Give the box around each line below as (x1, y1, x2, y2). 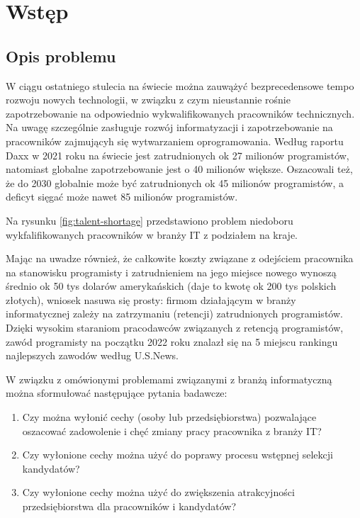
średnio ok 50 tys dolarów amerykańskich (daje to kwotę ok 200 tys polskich (6, 278, 337, 293)
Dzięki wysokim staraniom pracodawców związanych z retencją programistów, (6, 320, 344, 335)
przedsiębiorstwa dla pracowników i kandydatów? (22, 499, 237, 514)
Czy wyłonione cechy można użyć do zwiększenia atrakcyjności (22, 485, 295, 500)
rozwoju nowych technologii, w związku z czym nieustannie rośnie (6, 92, 291, 107)
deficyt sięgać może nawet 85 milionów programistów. (6, 189, 238, 204)
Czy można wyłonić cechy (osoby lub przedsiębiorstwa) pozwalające (22, 410, 317, 424)
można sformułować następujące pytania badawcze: (6, 385, 227, 400)
